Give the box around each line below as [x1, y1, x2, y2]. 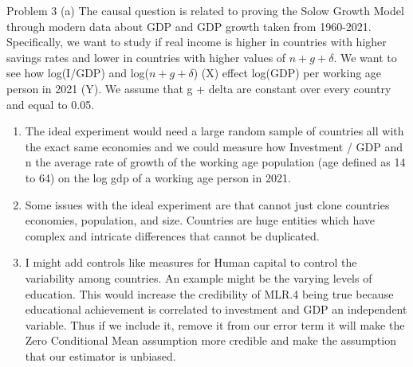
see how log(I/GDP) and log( [6, 64, 150, 81]
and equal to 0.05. [6, 96, 95, 112]
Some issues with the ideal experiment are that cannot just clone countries [25, 196, 390, 213]
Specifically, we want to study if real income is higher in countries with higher [6, 33, 387, 50]
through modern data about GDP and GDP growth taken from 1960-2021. [6, 18, 372, 34]
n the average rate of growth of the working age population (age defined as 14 [25, 154, 406, 170]
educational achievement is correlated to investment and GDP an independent [25, 301, 407, 318]
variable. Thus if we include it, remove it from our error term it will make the [25, 316, 405, 333]
